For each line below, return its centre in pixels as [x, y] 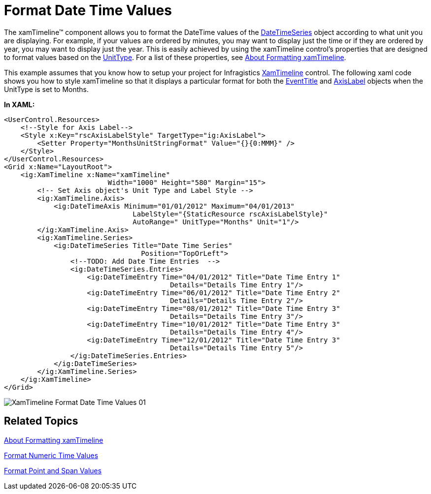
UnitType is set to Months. [47, 89]
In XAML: [19, 104]
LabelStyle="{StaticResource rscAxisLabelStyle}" [230, 214]
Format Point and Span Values [53, 470]
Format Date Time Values [88, 10]
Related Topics [41, 421]
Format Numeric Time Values [51, 455]
